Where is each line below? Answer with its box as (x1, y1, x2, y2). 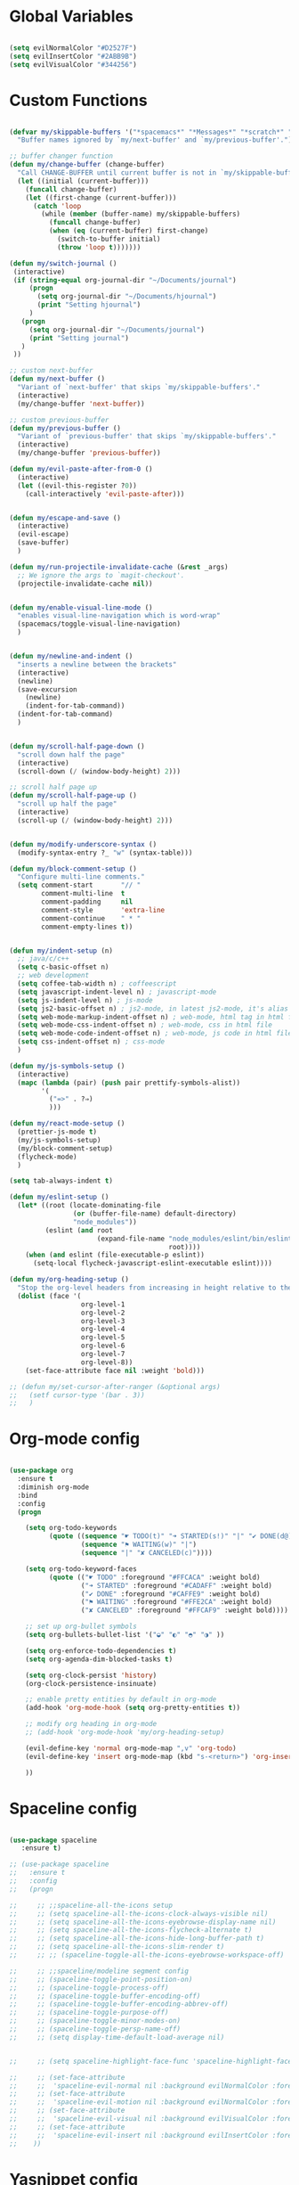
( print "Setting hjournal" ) (36, 300, 141, 309)
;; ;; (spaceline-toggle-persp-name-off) (9, 2025, 181, 2034)
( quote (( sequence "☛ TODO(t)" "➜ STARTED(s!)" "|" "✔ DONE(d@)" (48, 1532, 296, 1541)
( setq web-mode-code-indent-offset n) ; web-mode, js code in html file (17, 1029, 293, 1038)
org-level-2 (80, 1308, 125, 1317)
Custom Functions (9, 90, 149, 110)
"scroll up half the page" (17, 799, 117, 808)
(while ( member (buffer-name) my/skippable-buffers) (41, 209, 241, 219)
